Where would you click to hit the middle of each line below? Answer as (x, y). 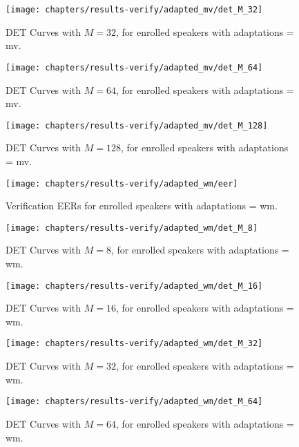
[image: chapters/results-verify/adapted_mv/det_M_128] (137, 125)
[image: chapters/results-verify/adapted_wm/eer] (122, 183)
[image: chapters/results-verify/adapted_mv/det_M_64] (134, 67)
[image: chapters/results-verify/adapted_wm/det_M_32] (134, 344)
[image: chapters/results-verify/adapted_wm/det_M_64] (134, 402)
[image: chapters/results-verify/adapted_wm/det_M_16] (134, 286)
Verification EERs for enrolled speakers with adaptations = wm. (142, 206)
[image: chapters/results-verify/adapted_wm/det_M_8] (132, 228)
